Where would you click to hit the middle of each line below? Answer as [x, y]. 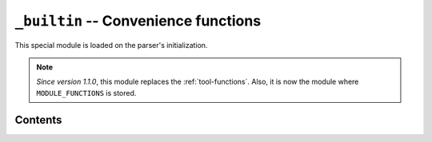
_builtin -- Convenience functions [138, 21]
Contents [38, 120]
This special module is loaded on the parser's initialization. [111, 45]
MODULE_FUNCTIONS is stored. [86, 93]
